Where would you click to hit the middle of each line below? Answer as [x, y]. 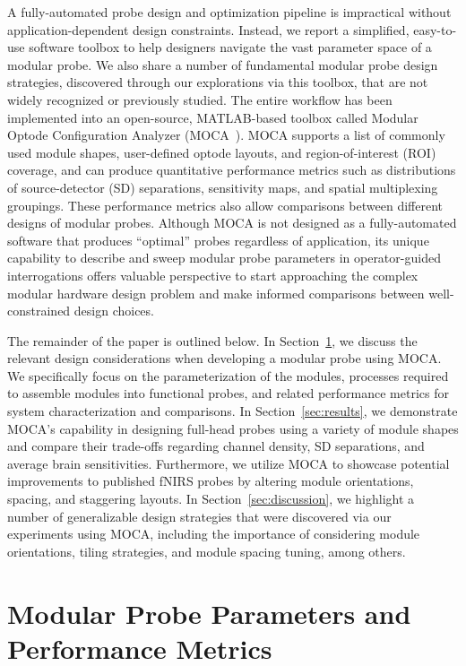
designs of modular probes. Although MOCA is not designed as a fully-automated [232, 223]
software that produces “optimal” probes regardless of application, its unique [218, 240]
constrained [39, 311]
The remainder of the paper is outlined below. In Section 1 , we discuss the [212, 340]
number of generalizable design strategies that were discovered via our [199, 516]
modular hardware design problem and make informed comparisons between [216, 293]
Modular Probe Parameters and [209, 613]
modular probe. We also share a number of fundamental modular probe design [223, 64]
